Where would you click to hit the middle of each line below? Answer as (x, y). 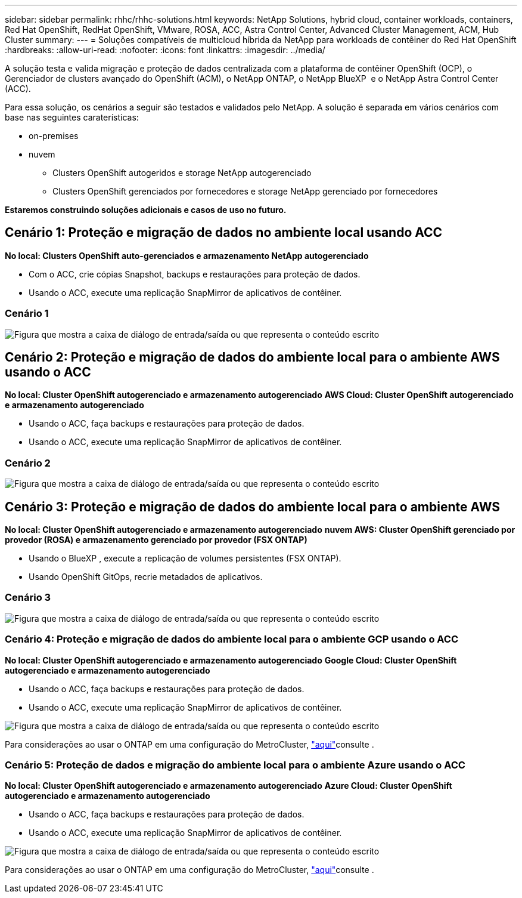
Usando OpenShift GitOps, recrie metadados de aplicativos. (146, 577)
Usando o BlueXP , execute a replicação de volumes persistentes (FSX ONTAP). (185, 558)
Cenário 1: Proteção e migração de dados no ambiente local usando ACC (224, 233)
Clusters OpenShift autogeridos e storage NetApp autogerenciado (182, 173)
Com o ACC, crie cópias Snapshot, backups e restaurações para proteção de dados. (195, 274)
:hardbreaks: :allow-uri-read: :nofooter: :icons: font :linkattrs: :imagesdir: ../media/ (165, 50)
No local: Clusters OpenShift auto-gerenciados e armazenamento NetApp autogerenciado (187, 255)
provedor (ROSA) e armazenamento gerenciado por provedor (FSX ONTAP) (156, 540)
